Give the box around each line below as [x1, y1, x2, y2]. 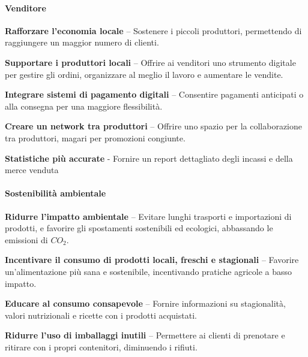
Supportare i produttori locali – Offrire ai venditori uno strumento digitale [5, 56, 296, 68]
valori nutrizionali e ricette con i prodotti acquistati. [5, 308, 197, 321]
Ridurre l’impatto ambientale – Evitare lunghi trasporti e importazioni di [5, 210, 292, 222]
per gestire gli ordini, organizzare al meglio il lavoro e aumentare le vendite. [5, 68, 283, 80]
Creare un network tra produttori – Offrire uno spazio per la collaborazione [5, 120, 302, 132]
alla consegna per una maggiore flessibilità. [5, 99, 163, 112]
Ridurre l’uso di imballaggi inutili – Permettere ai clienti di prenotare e [5, 329, 285, 341]
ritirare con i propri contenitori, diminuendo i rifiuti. [5, 340, 198, 353]
